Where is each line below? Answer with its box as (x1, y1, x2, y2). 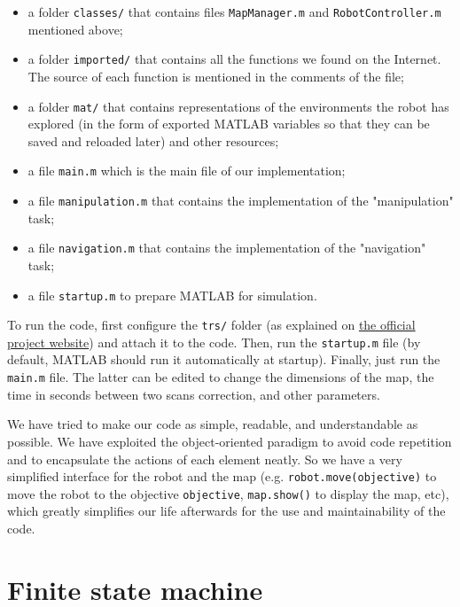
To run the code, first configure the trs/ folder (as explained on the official (7, 315, 416, 334)
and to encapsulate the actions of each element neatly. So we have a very (7, 449, 402, 468)
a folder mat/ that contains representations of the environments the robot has (27, 97, 449, 115)
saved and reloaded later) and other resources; (27, 131, 279, 150)
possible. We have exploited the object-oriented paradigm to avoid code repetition (7, 432, 452, 450)
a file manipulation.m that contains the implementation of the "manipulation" (27, 191, 454, 209)
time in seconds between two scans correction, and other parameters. (7, 385, 380, 403)
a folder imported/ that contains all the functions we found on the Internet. (27, 50, 441, 68)
